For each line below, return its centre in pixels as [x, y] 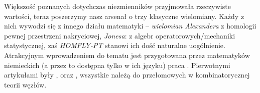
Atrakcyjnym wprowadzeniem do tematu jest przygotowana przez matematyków [127, 55]
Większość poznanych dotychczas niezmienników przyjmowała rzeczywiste [117, 6]
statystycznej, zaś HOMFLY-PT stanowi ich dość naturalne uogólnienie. [115, 45]
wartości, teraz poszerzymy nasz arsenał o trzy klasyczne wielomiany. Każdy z [124, 16]
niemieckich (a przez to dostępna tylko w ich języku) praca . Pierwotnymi [117, 65]
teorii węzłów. [25, 84]
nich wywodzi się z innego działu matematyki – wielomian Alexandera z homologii [130, 26]
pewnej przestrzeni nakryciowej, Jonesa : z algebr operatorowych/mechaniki [120, 35]
